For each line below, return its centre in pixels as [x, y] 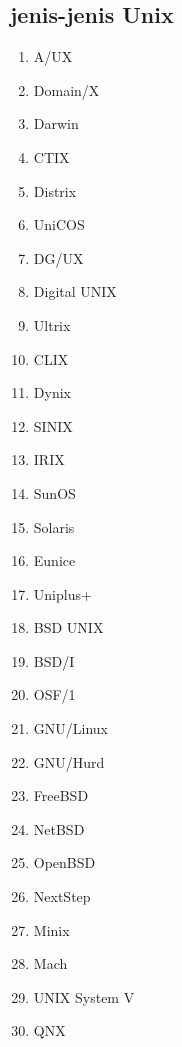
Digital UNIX [75, 291]
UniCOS [59, 224]
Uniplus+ [62, 593]
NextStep [62, 896]
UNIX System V [84, 996]
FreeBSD [61, 795]
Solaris [54, 526]
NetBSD [59, 828]
